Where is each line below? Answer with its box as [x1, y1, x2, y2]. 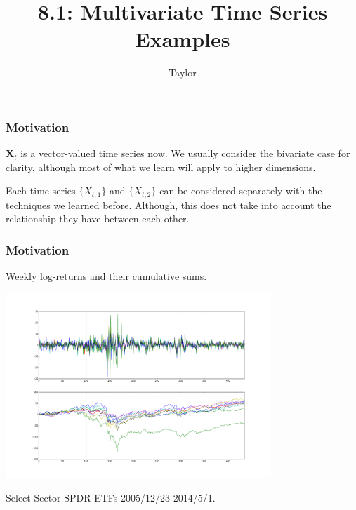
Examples [135, 25, 230, 53]
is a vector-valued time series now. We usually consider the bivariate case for [20, 146, 350, 161]
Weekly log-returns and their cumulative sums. [6, 269, 207, 283]
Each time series [6, 183, 76, 198]
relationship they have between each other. [6, 211, 190, 226]
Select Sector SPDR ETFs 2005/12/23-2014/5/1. [6, 490, 216, 504]
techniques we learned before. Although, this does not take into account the [6, 197, 331, 212]
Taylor [169, 65, 197, 80]
